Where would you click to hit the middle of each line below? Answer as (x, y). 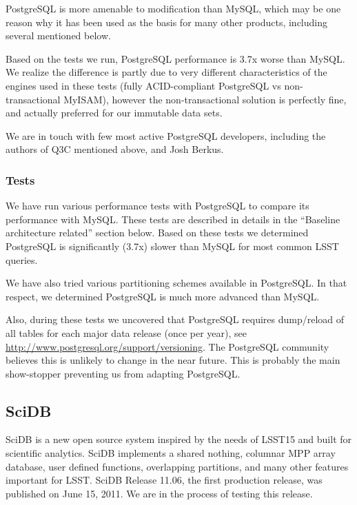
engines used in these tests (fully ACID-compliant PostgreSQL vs (143, 85)
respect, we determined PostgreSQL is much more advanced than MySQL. (163, 296)
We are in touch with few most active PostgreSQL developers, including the (166, 135)
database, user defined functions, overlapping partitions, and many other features (177, 466)
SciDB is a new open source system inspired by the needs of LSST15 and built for (179, 439)
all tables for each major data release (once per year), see (126, 332)
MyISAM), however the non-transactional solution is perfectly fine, (205, 99)
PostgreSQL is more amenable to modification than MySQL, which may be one (173, 8)
